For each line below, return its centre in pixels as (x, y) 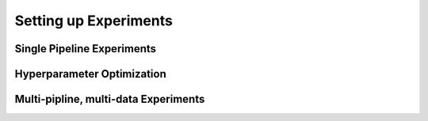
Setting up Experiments (94, 21)
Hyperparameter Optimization (90, 74)
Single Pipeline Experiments (86, 49)
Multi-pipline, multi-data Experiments (110, 99)
